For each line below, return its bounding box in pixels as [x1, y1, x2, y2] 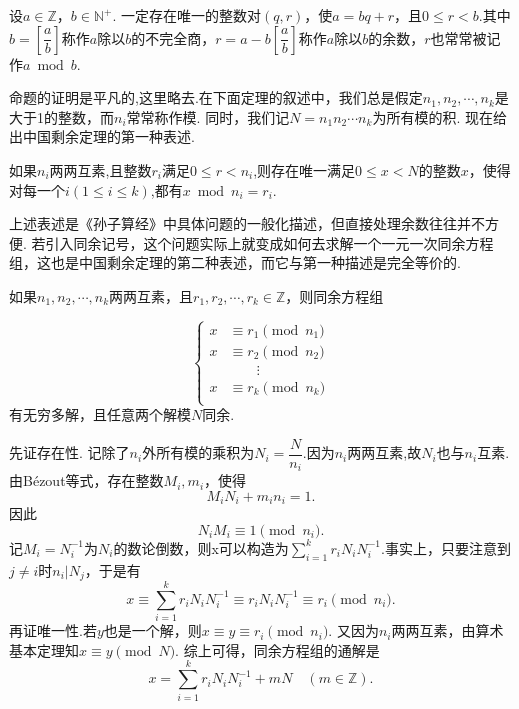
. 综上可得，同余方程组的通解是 [175, 639, 380, 660]
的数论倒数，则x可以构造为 [113, 537, 289, 558]
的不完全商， [131, 27, 216, 48]
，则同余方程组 [285, 285, 384, 306]
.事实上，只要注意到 [380, 537, 511, 558]
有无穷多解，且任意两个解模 [9, 404, 191, 425]
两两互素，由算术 [391, 620, 504, 641]
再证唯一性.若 [9, 620, 97, 641]
